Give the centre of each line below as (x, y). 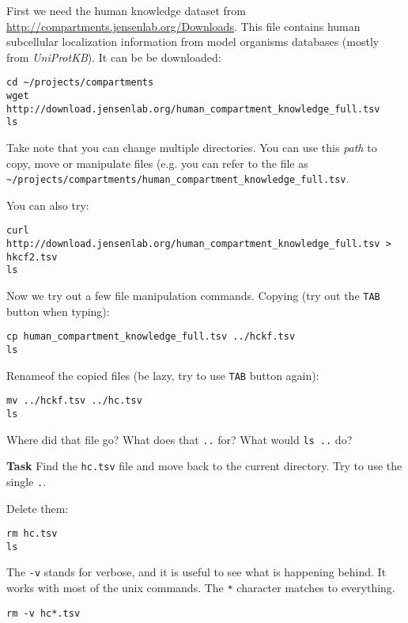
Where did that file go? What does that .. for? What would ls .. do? (179, 439)
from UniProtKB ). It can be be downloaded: (114, 57)
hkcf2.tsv (32, 257)
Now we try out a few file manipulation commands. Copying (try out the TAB (193, 296)
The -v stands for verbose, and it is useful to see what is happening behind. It (196, 572)
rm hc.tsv (32, 534)
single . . (26, 481)
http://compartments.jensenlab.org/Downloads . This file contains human (183, 26)
